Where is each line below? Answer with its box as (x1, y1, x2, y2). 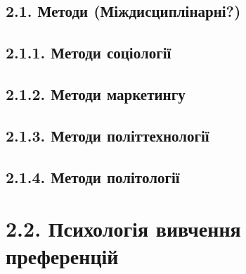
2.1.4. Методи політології (6, 166, 180, 187)
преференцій (6, 242, 119, 270)
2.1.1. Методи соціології (6, 42, 171, 63)
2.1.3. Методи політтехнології (6, 124, 209, 146)
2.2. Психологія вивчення (6, 214, 241, 243)
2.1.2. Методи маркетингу (6, 82, 186, 104)
